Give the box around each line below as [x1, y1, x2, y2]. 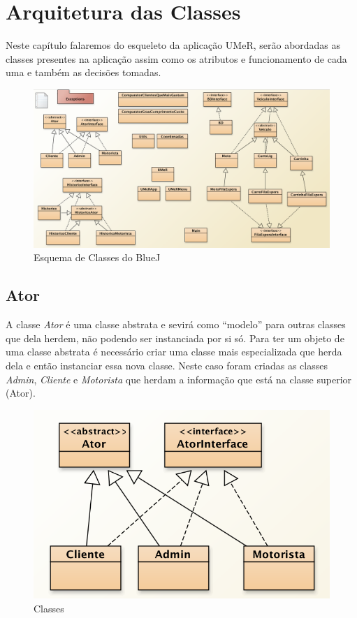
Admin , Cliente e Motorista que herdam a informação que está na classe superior [6, 371, 352, 386]
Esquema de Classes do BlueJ [34, 250, 161, 265]
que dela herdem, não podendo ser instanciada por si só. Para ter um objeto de [6, 330, 344, 345]
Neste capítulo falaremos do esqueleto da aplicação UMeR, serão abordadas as [6, 38, 341, 52]
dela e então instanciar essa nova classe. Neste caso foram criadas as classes [6, 358, 328, 372]
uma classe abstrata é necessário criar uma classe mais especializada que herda [6, 344, 342, 359]
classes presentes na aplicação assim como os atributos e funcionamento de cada [6, 51, 347, 66]
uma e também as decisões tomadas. [6, 65, 161, 80]
